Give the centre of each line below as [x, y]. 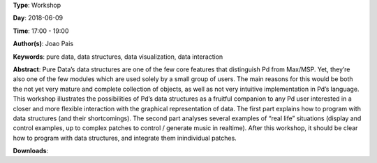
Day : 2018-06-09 [38, 18]
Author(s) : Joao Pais [43, 44]
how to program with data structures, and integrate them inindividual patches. [125, 138]
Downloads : [31, 151]
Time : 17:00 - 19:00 [41, 31]
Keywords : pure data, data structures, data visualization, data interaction [118, 57]
